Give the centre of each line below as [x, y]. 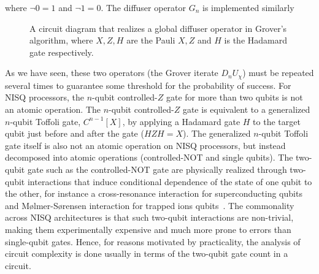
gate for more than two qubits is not [234, 97]
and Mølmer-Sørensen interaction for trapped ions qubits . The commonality [150, 205]
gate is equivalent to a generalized [246, 109]
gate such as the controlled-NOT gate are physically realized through [157, 169]
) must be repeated [278, 73]
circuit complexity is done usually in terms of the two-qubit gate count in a [147, 253]
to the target [277, 121]
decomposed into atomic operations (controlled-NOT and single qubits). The [149, 157]
